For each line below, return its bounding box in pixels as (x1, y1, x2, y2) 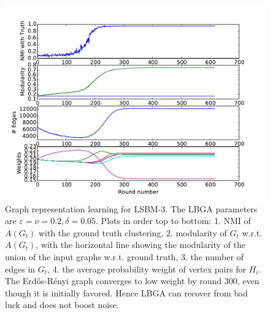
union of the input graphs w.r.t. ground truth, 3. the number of (5, 250, 244, 263)
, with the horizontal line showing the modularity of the (36, 238, 245, 251)
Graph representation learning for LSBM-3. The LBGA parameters (5, 202, 258, 215)
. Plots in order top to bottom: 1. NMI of (96, 214, 251, 227)
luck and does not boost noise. (5, 298, 119, 311)
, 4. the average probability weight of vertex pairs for (47, 262, 246, 275)
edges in (5, 262, 36, 275)
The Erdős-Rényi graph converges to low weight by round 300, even (5, 274, 260, 287)
